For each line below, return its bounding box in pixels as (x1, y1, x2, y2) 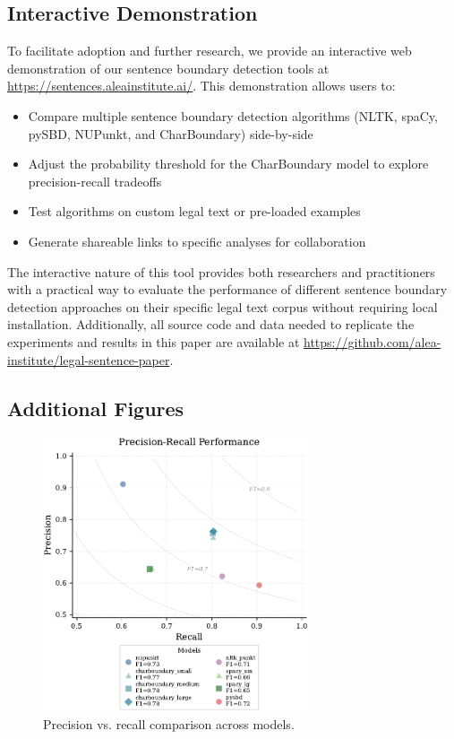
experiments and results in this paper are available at (7, 332, 300, 351)
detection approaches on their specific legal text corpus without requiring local (7, 297, 438, 316)
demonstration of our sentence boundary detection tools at (7, 58, 330, 77)
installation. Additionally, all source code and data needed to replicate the (7, 315, 415, 334)
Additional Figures (7, 394, 184, 422)
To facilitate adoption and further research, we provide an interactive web (7, 41, 412, 60)
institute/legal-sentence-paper (7, 350, 170, 369)
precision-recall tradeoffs (28, 171, 162, 190)
